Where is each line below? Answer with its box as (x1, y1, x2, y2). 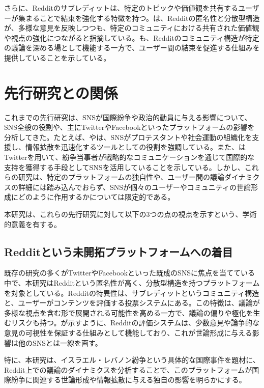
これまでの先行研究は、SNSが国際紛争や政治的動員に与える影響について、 (4, 112, 252, 122)
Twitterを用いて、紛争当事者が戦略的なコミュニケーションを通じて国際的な (4, 152, 255, 162)
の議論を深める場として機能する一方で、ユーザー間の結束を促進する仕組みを (4, 42, 260, 53)
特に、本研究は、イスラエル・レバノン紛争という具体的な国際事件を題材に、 (4, 354, 260, 365)
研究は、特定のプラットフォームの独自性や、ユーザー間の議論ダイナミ (18, 172, 253, 182)
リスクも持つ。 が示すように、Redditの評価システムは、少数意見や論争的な (11, 317, 260, 328)
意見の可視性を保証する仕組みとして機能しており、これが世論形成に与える (4, 327, 252, 338)
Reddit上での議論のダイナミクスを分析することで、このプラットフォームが (4, 364, 252, 375)
